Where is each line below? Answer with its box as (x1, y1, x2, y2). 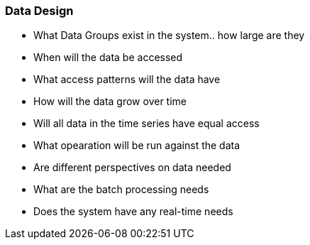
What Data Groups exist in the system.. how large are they (33, 29, 305, 42)
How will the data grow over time (33, 95, 187, 108)
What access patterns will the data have (33, 73, 221, 86)
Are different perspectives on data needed (33, 161, 231, 174)
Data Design (5, 4, 74, 18)
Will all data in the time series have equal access (33, 117, 260, 130)
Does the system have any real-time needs (33, 205, 233, 218)
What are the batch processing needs (33, 183, 209, 196)
